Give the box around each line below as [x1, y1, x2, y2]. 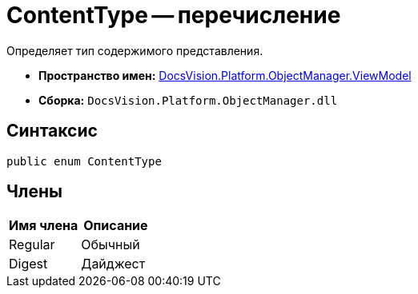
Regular [9, 236, 55, 253]
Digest [9, 256, 48, 272]
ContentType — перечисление [6, 2, 341, 29]
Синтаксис [6, 121, 98, 141]
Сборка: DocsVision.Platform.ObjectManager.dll [38, 93, 338, 107]
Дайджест [81, 256, 146, 272]
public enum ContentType [6, 154, 162, 168]
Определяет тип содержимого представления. [6, 43, 263, 58]
